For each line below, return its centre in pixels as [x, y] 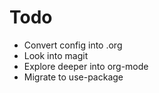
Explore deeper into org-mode [86, 66]
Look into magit [56, 55]
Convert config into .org [73, 45]
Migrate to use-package [73, 77]
